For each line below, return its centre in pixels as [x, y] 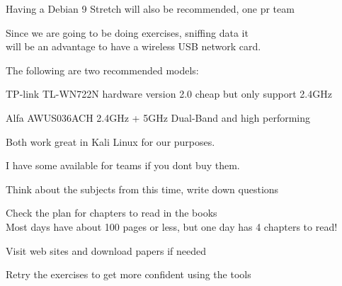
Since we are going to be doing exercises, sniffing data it [127, 32]
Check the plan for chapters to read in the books [112, 213]
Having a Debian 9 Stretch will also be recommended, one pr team [150, 8]
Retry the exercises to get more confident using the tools [129, 274]
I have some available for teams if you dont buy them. [123, 165]
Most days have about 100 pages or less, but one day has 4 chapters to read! [172, 226]
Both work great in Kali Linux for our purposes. [110, 141]
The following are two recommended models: [102, 70]
